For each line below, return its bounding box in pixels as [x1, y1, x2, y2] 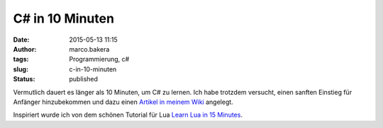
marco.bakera [69, 45, 110, 53]
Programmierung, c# [69, 55, 130, 64]
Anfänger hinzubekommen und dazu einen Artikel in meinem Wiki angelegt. [13, 98, 233, 106]
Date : [13, 35, 30, 44]
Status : [13, 75, 35, 83]
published [69, 75, 99, 83]
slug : [13, 64, 28, 74]
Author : [13, 45, 37, 53]
